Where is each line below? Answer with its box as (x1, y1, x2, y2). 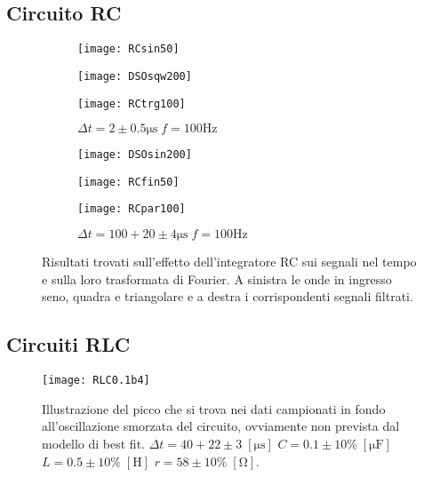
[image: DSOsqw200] (77, 69, 192, 83)
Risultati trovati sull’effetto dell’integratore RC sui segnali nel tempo (42, 252, 417, 271)
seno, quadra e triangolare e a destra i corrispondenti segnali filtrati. (42, 287, 413, 306)
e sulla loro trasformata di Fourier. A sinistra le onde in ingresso (42, 269, 392, 288)
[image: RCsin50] (77, 43, 180, 56)
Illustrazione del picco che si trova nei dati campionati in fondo (42, 399, 386, 417)
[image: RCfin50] (77, 175, 180, 188)
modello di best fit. (42, 433, 145, 452)
